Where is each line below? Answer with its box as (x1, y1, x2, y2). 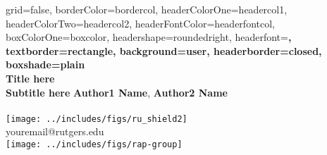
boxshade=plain (6, 57, 85, 72)
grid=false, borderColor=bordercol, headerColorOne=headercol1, (6, 2, 288, 16)
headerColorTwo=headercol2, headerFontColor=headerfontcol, (6, 15, 275, 30)
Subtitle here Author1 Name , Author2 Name (6, 85, 228, 99)
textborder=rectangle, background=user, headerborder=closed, (6, 43, 322, 58)
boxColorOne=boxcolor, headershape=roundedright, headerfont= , (6, 30, 292, 44)
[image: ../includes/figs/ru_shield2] (6, 113, 187, 124)
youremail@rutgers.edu (6, 124, 104, 139)
